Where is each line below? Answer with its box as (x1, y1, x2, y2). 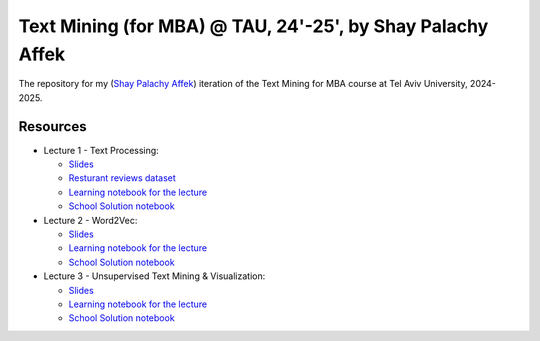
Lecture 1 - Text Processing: (43, 144, 159, 156)
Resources (18, 118, 87, 135)
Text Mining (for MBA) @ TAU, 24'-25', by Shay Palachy (18, 15, 489, 37)
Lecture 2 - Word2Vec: (43, 214, 138, 226)
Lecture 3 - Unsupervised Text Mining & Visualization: (43, 270, 266, 282)
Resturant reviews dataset (68, 172, 177, 184)
